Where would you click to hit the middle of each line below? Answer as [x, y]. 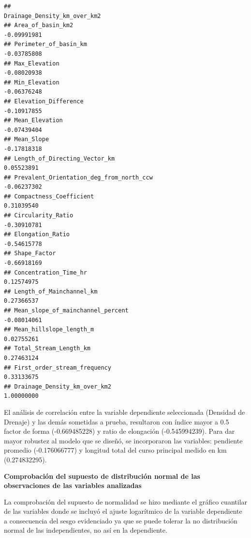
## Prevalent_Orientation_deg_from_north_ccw [78, 177]
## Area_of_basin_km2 [39, 25]
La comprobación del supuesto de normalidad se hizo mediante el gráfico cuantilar [126, 501]
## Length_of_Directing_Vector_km [59, 158]
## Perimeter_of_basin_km [45, 44]
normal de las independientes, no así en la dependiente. [86, 530]
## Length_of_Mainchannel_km [51, 291]
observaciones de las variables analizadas [73, 485]
